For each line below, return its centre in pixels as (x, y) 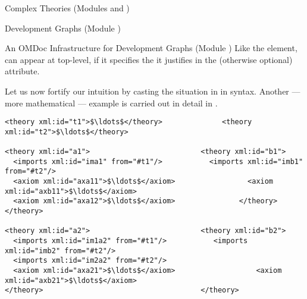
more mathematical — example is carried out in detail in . (111, 103)
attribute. (22, 71)
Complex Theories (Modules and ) (67, 8)
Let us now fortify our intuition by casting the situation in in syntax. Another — (153, 91)
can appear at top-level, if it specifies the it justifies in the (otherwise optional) (149, 59)
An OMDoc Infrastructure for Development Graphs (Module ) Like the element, (151, 48)
